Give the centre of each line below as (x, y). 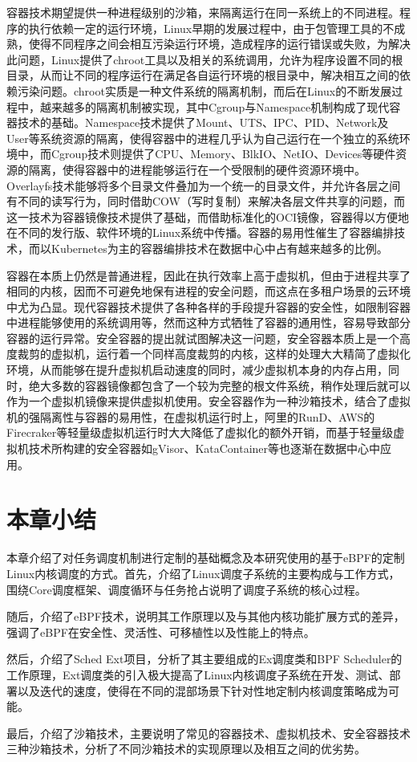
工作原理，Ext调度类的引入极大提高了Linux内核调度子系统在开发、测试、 (198, 674)
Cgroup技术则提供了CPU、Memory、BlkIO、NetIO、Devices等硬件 (223, 154)
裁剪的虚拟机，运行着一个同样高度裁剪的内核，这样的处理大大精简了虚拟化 (214, 354)
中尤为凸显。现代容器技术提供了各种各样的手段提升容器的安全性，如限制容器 (208, 306)
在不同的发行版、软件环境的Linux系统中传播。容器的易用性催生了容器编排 (200, 232)
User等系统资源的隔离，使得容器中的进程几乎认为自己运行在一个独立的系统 (203, 138)
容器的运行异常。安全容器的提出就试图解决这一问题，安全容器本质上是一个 (203, 338)
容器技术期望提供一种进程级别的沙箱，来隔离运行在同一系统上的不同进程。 (203, 12)
